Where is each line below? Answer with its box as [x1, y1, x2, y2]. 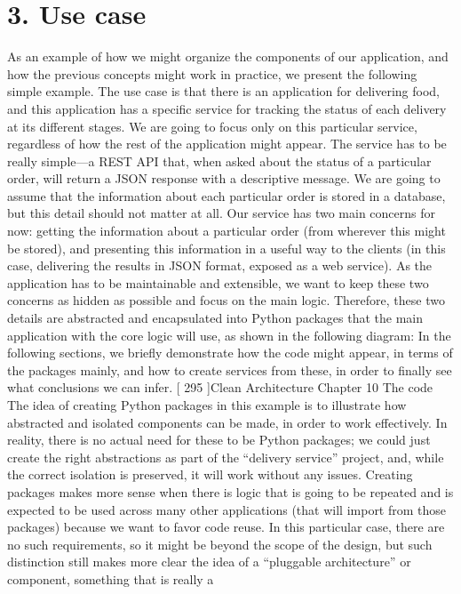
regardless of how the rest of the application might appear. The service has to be [7, 134, 447, 153]
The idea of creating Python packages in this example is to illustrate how [7, 396, 407, 413]
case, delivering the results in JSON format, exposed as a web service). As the [7, 256, 433, 275]
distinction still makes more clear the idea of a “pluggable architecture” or [7, 552, 411, 571]
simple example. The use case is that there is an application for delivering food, [7, 82, 440, 100]
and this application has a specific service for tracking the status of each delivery [7, 99, 447, 117]
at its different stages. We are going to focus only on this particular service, [7, 116, 417, 135]
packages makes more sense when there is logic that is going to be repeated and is [7, 482, 454, 501]
